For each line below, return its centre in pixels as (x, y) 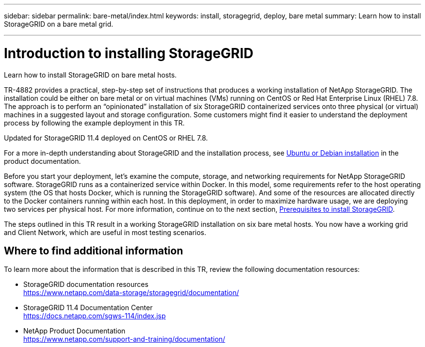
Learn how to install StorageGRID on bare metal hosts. (90, 75)
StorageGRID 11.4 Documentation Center (88, 308)
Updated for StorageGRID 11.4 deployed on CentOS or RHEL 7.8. (106, 138)
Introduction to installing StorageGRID (129, 53)
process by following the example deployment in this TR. (94, 123)
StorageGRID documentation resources (86, 284)
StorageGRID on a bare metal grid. (59, 24)
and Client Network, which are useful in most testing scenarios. (105, 232)
